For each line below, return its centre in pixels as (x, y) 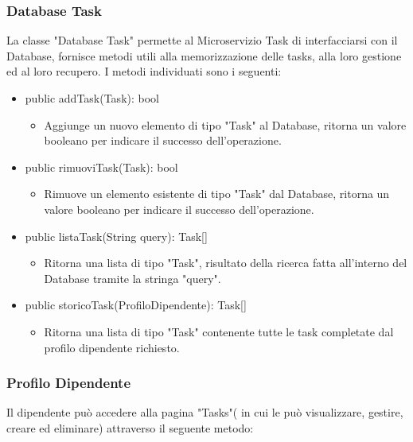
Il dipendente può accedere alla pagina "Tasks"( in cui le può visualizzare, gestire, (205, 412)
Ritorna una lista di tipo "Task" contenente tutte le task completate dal (219, 331)
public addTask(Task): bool (92, 98)
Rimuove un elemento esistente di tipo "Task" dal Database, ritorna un (217, 194)
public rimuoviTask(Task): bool (101, 167)
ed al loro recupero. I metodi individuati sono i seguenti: (144, 71)
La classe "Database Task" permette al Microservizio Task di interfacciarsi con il (202, 40)
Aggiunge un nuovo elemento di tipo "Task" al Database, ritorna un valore (225, 124)
